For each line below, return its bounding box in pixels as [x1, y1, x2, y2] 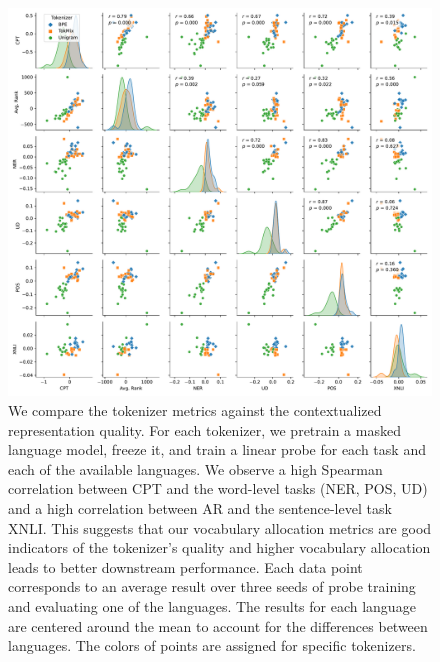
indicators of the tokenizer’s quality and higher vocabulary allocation [8, 537, 431, 558]
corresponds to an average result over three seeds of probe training [8, 576, 416, 597]
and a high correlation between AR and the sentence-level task [8, 497, 392, 518]
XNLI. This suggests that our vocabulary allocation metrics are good [8, 517, 432, 538]
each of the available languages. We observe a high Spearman [8, 458, 383, 479]
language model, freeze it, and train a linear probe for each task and [8, 439, 426, 460]
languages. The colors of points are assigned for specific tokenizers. [8, 635, 416, 656]
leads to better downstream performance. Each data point [8, 556, 363, 577]
